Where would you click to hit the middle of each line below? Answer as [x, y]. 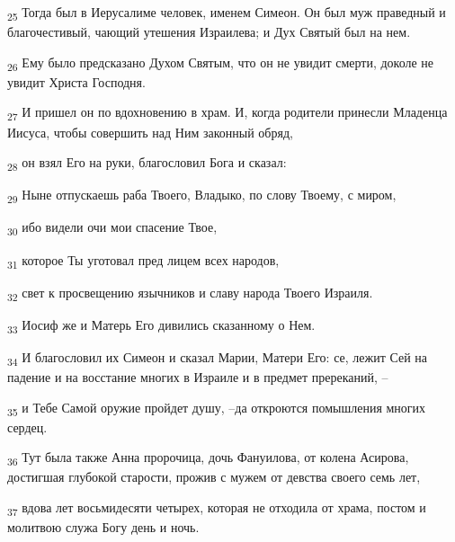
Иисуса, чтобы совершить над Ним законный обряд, [150, 132]
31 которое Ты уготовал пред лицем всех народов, [143, 261]
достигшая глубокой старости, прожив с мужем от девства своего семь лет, [214, 477]
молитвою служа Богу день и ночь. [103, 527]
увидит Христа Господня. [76, 81]
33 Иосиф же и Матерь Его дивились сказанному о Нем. [161, 325]
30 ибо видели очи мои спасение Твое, [112, 228]
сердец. [27, 426]
